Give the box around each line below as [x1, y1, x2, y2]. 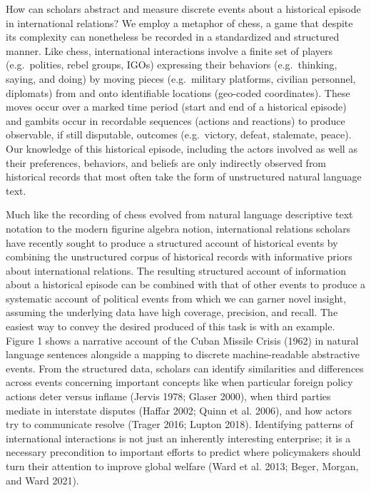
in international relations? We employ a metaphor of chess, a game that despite [6, 15, 353, 30]
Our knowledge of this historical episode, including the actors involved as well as [6, 141, 357, 156]
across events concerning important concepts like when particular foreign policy [6, 375, 353, 390]
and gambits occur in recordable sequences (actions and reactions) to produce [6, 113, 345, 128]
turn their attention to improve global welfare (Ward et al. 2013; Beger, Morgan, [6, 459, 359, 473]
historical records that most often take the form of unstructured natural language [6, 169, 362, 184]
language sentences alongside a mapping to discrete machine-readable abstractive [6, 347, 360, 362]
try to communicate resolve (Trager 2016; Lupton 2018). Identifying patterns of [6, 417, 353, 432]
